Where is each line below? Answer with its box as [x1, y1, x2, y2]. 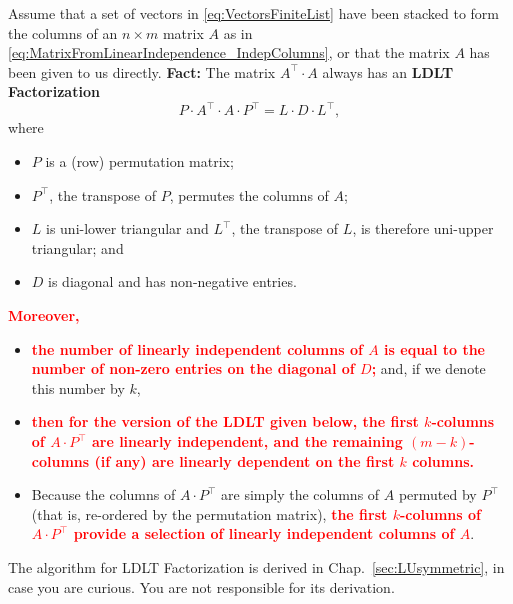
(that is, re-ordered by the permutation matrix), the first [31, 503, 388, 524]
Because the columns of [31, 484, 176, 505]
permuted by [398, 484, 477, 505]
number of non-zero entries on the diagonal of [31, 358, 355, 379]
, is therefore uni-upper [352, 218, 494, 239]
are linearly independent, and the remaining [91, 431, 403, 451]
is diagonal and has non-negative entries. [48, 271, 297, 292]
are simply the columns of [221, 484, 380, 505]
